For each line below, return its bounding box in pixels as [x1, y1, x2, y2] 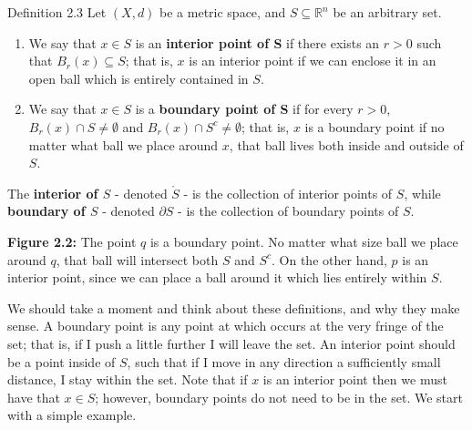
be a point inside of [7, 352, 116, 371]
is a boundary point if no [304, 117, 445, 136]
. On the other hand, [272, 250, 387, 269]
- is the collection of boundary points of [178, 201, 399, 220]
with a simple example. [7, 405, 137, 425]
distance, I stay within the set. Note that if [7, 370, 248, 389]
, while [404, 183, 441, 202]
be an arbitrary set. [333, 3, 442, 21]
